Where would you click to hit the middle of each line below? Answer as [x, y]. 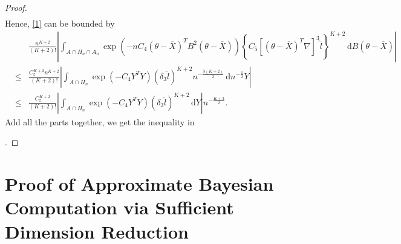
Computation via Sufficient [119, 207]
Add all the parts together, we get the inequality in [100, 121]
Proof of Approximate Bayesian [139, 184]
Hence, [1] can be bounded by [60, 23]
